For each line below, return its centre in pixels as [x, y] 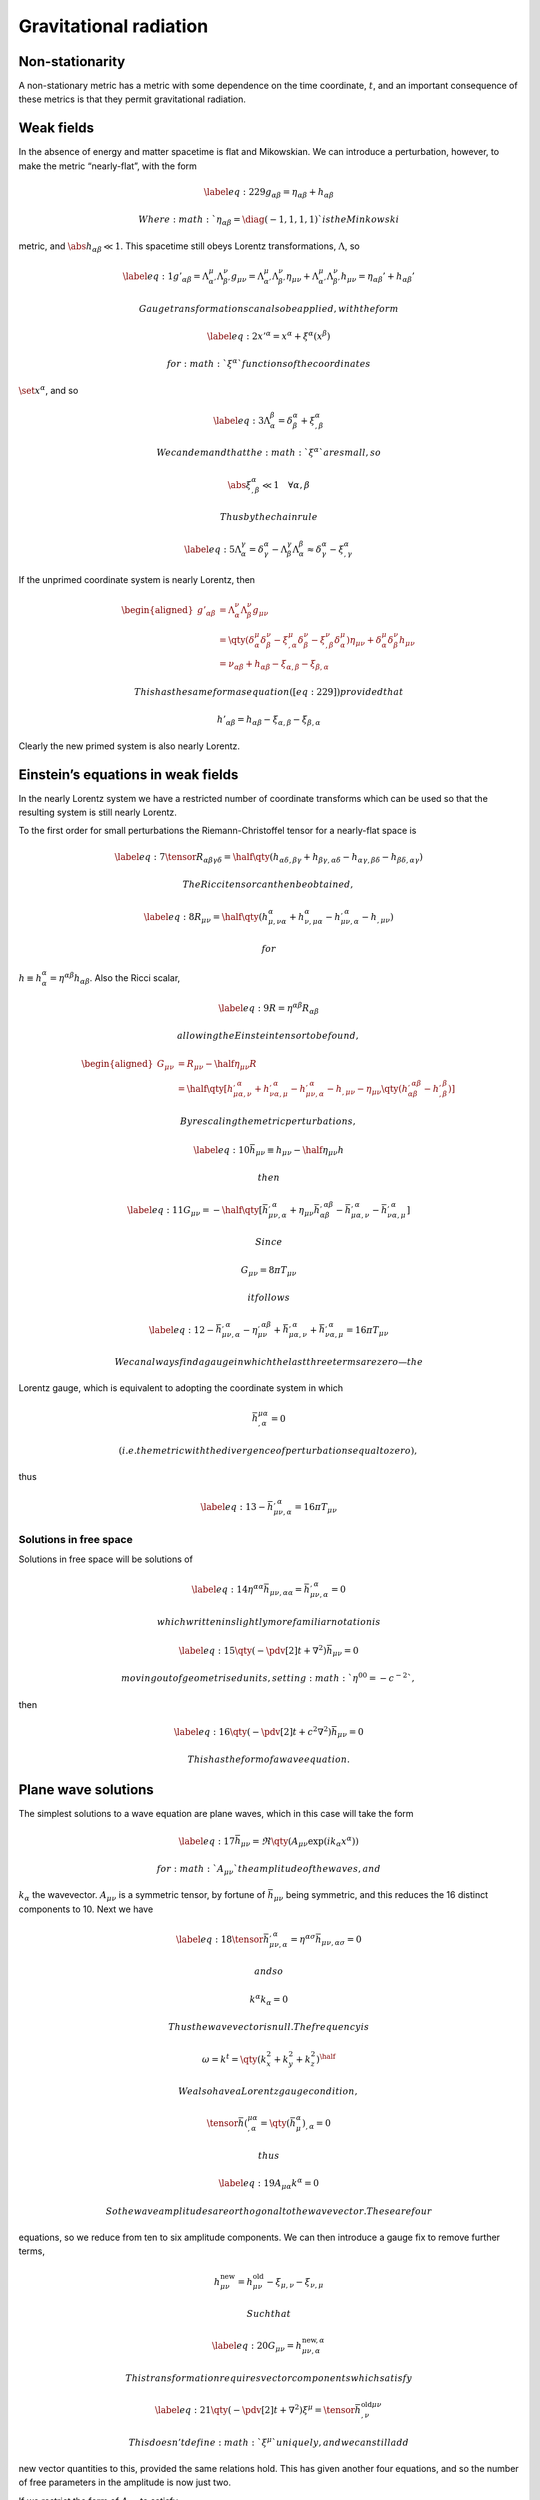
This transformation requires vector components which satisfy [269, 2378]
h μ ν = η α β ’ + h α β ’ [377, 277]
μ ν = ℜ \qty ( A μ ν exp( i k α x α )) [299, 1841]
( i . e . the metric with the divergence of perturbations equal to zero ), [268, 1450]
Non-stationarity [72, 61]
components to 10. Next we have [86, 1909]
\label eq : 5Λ [213, 549]
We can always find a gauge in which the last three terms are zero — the [269, 1361]
